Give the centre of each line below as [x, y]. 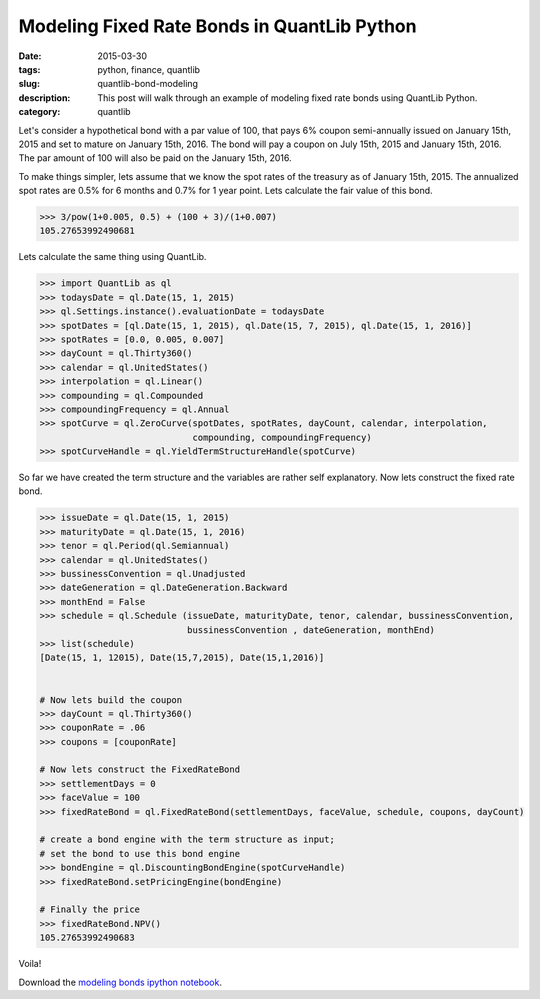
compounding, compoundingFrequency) [282, 437]
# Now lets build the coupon [111, 699]
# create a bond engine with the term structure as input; [187, 839]
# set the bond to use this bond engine [139, 853]
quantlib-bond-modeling [148, 84]
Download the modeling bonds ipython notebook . [120, 982]
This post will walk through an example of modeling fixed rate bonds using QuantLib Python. [287, 97]
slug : [29, 84]
